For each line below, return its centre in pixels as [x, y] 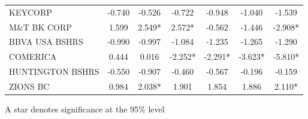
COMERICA [33, 57]
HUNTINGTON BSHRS [54, 71]
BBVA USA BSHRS [46, 42]
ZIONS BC [29, 86]
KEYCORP [31, 12]
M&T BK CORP [40, 27]
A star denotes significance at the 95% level [85, 109]
